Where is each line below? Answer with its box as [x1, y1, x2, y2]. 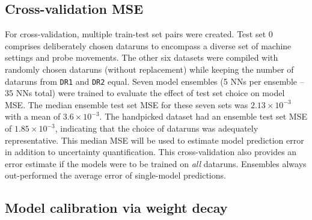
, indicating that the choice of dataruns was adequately [55, 122, 258, 135]
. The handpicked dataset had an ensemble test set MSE [99, 110, 308, 123]
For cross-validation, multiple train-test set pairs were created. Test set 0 [5, 28, 273, 40]
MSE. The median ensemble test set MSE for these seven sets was [5, 98, 248, 111]
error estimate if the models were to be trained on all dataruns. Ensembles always [5, 157, 307, 170]
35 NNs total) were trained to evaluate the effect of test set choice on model [5, 87, 285, 99]
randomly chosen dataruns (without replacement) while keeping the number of [5, 63, 294, 75]
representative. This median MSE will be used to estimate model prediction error [5, 133, 304, 146]
